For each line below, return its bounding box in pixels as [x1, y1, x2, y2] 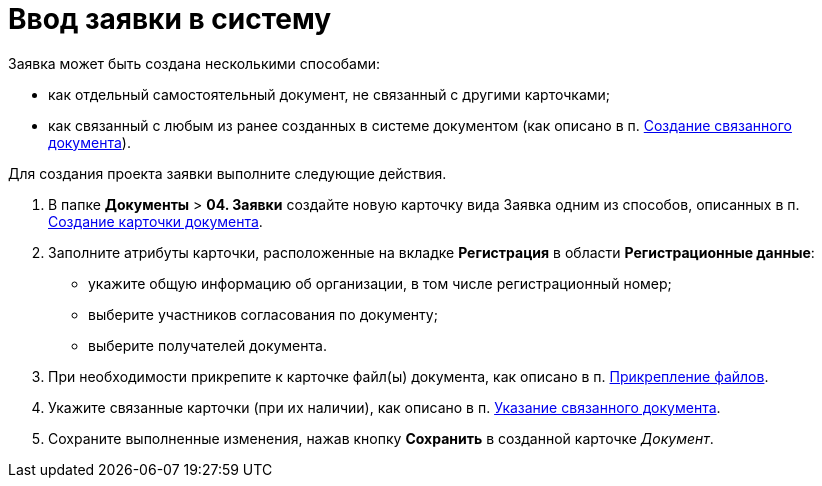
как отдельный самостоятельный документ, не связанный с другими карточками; [48, 85, 611, 103]
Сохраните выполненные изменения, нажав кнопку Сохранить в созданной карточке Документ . [48, 429, 714, 447]
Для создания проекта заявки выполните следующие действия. [8, 164, 447, 182]
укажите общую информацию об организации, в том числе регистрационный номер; [88, 274, 672, 292]
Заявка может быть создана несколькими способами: [8, 54, 381, 72]
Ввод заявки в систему [8, 2, 332, 36]
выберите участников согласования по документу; [88, 305, 438, 323]
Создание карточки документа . [48, 212, 263, 230]
